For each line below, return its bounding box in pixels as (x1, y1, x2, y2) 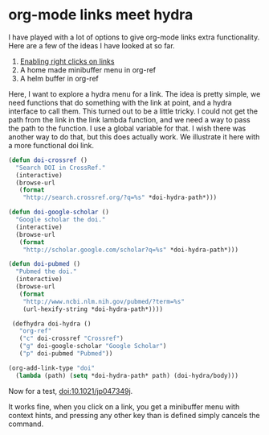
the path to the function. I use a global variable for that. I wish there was (8, 123, 247, 133)
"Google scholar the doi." (15, 216, 106, 224)
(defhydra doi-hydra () (11, 320, 92, 328)
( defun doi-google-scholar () (8, 208, 110, 217)
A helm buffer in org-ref (19, 73, 99, 83)
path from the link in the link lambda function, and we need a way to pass (8, 114, 251, 124)
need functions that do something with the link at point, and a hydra (8, 97, 232, 107)
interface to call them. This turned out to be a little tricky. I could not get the (8, 106, 259, 116)
